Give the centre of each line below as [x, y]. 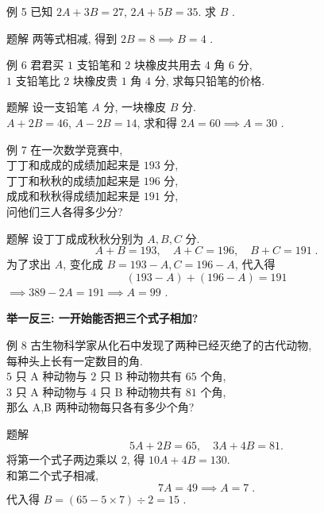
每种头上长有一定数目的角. [75, 360]
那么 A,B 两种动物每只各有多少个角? [100, 407]
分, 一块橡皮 [135, 107]
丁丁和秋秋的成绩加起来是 [73, 180]
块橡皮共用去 [167, 65]
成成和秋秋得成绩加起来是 [73, 196]
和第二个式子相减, [52, 475]
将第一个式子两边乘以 [62, 459]
